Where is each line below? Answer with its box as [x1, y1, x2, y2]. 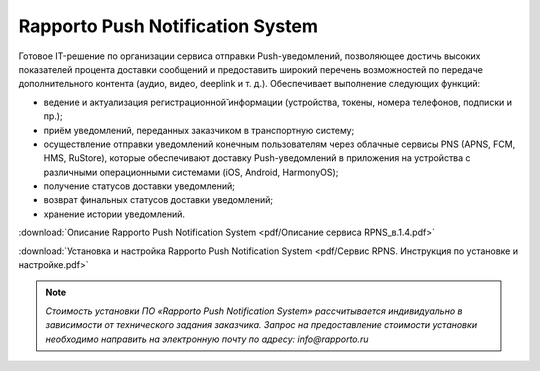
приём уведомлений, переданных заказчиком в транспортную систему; [43, 124, 355, 136]
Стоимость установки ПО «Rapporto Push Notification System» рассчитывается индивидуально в [45, 305, 463, 317]
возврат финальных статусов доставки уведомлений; [43, 194, 274, 206]
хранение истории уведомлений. [43, 208, 185, 220]
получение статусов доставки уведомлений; [43, 180, 235, 192]
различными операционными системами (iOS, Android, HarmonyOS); [43, 166, 339, 178]
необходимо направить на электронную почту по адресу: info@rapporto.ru [45, 333, 369, 345]
